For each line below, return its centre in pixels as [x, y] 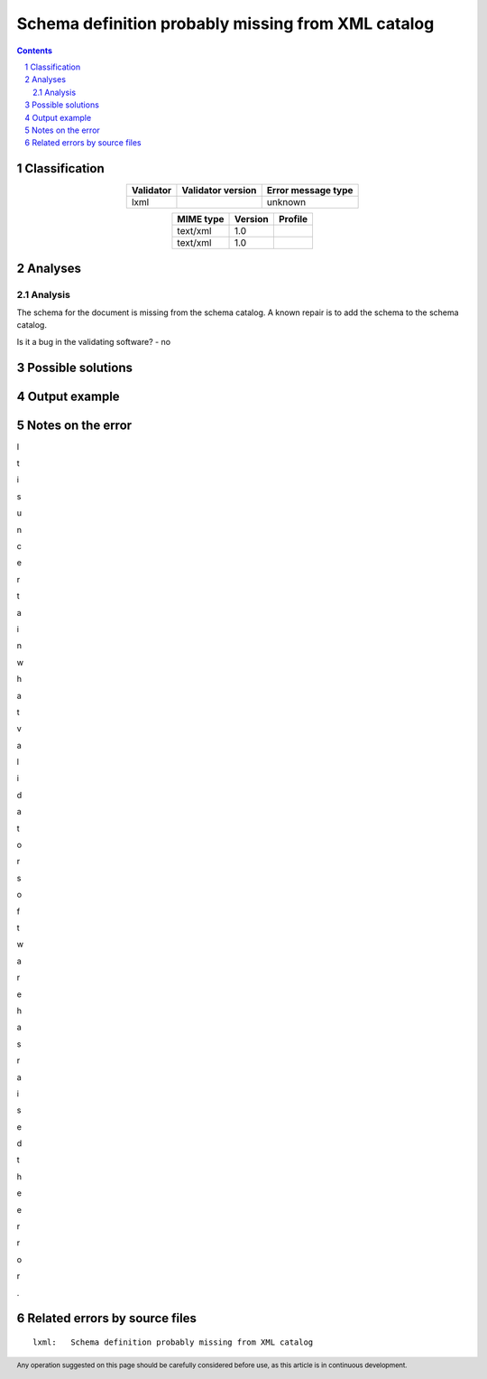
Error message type [310, 191]
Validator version [219, 191]
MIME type [201, 219]
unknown [286, 202]
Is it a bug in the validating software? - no [94, 341]
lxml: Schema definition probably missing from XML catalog [173, 1342]
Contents [35, 51]
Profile [293, 219]
